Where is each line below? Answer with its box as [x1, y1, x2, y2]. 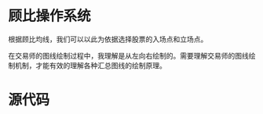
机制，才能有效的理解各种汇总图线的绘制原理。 [14, 60, 166, 70]
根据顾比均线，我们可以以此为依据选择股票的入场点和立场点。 [8, 34, 208, 44]
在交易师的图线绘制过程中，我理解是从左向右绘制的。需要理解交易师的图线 [8, 51, 249, 60]
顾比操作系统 [8, 7, 92, 25]
